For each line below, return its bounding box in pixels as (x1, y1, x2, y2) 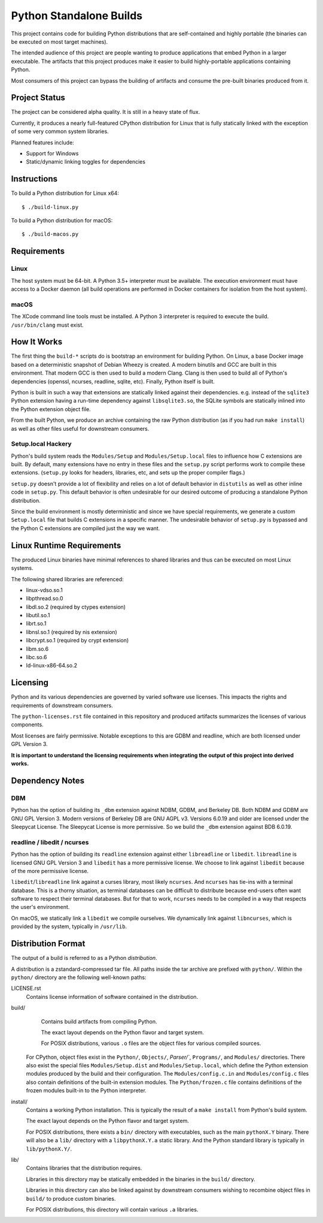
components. (11, 721, 44, 728)
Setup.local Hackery (11, 440, 72, 448)
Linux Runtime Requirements (11, 540, 121, 551)
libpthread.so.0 (26, 595, 63, 602)
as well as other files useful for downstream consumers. (11, 425, 150, 432)
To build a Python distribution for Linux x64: (11, 189, 120, 197)
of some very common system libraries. (11, 128, 109, 135)
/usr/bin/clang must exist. (11, 321, 84, 328)
